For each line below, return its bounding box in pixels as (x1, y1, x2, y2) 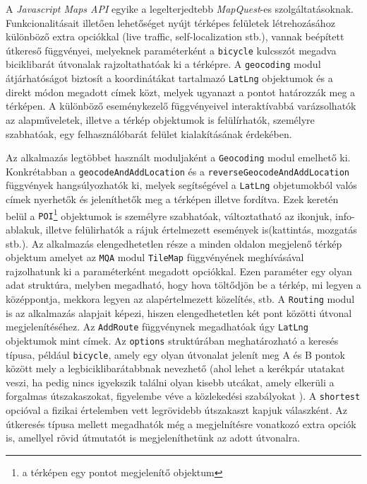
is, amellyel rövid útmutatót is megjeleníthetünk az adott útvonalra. (6, 430, 301, 445)
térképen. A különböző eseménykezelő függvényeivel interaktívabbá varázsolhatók (6, 98, 356, 113)
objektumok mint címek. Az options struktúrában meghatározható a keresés (6, 333, 339, 347)
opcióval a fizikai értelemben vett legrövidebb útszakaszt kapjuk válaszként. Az (6, 403, 348, 417)
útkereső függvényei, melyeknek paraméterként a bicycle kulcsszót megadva (6, 42, 337, 57)
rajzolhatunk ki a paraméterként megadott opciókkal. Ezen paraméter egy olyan (6, 263, 352, 278)
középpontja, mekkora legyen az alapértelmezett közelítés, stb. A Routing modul (6, 292, 355, 306)
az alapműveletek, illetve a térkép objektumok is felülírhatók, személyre (6, 112, 315, 127)
